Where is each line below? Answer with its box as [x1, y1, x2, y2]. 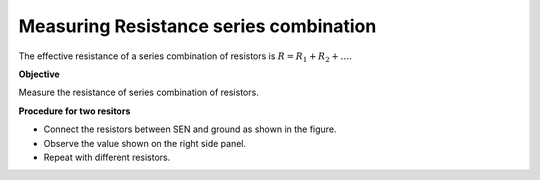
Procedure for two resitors [18, 105, 131, 117]
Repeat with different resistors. [43, 151, 171, 163]
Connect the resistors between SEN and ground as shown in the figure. [43, 123, 337, 135]
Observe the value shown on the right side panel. [43, 137, 247, 149]
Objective [18, 68, 60, 80]
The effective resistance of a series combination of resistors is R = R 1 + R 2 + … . [18, 50, 352, 64]
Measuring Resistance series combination [18, 15, 377, 37]
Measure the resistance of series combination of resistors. [18, 86, 259, 99]
